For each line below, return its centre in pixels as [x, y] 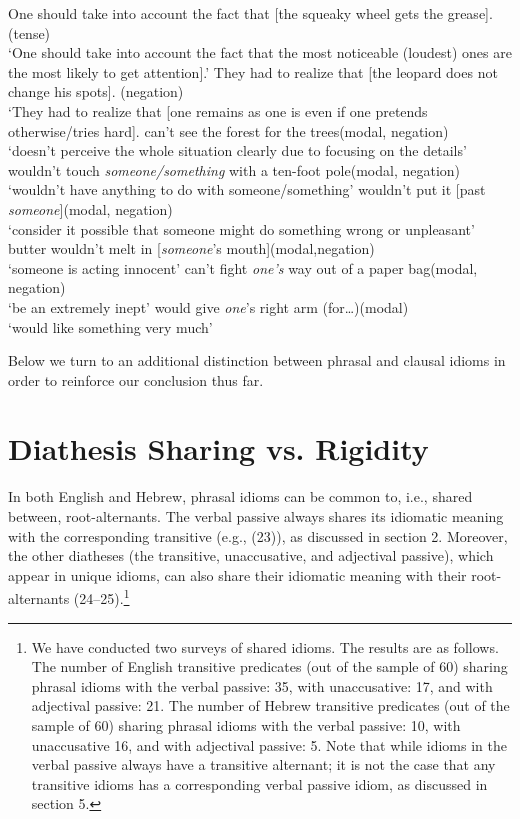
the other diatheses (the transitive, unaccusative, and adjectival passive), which [251, 555]
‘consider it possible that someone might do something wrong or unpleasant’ [241, 228]
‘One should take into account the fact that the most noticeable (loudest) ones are [260, 52]
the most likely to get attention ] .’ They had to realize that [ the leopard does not [253, 71]
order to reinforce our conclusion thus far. [136, 379]
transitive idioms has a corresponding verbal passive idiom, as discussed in [259, 783]
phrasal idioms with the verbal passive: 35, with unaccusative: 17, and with [262, 685]
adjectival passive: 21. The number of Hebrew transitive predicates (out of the [270, 705]
